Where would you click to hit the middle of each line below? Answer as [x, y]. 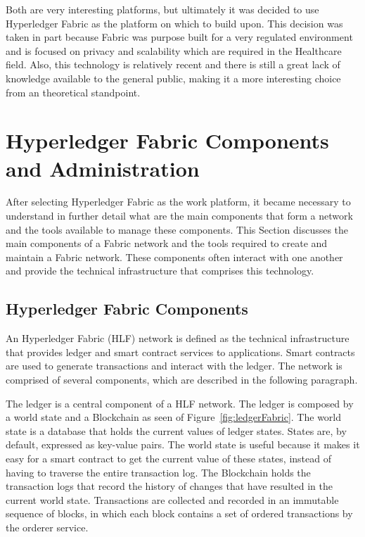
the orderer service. [47, 527]
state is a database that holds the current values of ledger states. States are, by [176, 430]
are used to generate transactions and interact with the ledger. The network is [174, 366]
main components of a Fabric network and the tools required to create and [167, 243]
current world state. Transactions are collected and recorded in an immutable [172, 499]
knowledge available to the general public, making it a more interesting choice [173, 78]
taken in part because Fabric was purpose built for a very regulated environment [179, 37]
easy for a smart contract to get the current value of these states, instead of [168, 458]
